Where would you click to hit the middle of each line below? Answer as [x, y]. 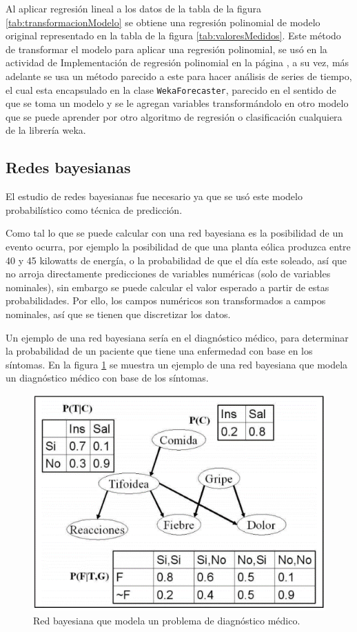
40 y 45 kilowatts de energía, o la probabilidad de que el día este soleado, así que [176, 260]
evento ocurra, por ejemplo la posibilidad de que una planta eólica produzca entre [178, 246]
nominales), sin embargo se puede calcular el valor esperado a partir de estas [167, 287]
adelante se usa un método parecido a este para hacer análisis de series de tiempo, [179, 76]
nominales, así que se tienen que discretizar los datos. [118, 314]
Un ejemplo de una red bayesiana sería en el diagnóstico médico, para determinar [177, 337]
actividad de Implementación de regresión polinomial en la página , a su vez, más [177, 62]
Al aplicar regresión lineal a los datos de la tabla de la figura [133, 8]
